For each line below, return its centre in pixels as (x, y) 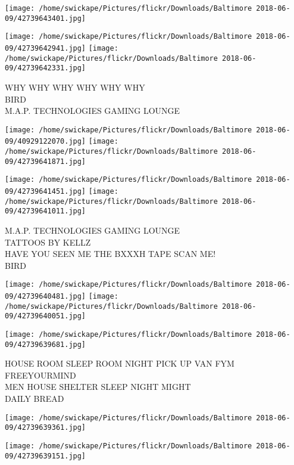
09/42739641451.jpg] (46, 191)
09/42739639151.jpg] (46, 456)
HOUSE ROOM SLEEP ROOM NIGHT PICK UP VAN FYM (120, 363)
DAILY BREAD (35, 399)
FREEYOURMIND (40, 375)
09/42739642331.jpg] (46, 68)
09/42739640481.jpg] (46, 296)
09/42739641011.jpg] (46, 211)
